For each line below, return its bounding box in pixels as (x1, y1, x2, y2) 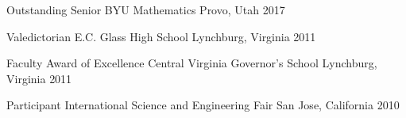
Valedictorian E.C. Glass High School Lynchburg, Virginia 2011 (6, 28, 316, 44)
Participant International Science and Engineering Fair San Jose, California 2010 (6, 97, 400, 113)
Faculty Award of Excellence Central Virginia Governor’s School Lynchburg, (6, 55, 377, 71)
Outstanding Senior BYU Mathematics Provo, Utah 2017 (6, 2, 285, 17)
